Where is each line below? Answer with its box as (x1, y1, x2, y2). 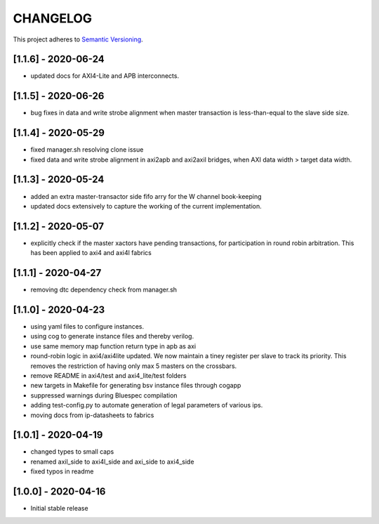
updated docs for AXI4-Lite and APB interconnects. (30, 72, 179, 80)
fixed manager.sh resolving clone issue (30, 145, 144, 154)
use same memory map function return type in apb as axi (30, 341, 197, 351)
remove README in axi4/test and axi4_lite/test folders (30, 372, 187, 380)
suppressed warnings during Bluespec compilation (30, 391, 178, 400)
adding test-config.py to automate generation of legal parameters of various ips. (30, 401, 263, 410)
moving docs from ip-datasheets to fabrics (30, 411, 154, 419)
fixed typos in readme (30, 467, 94, 476)
